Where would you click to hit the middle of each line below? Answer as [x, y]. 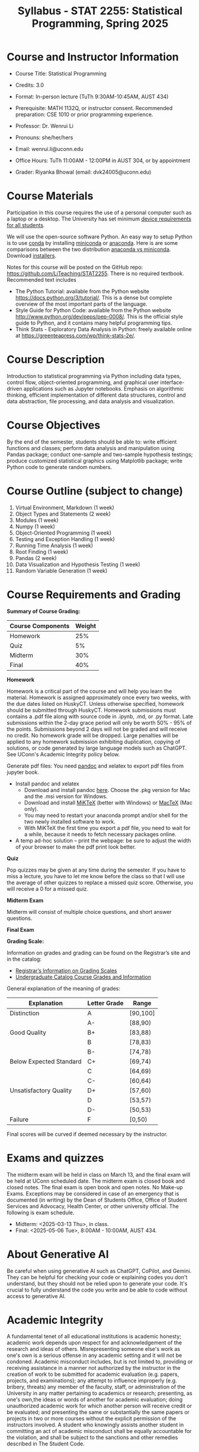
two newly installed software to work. [70, 821]
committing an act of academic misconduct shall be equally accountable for [99, 1431]
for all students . [26, 225]
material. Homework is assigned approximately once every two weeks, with [99, 697]
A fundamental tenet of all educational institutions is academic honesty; [94, 1337]
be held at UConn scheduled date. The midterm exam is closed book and [96, 1181]
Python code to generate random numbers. [59, 467]
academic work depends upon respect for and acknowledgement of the [94, 1343]
